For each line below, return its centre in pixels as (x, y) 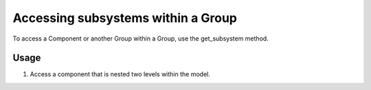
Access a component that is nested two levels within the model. (120, 74)
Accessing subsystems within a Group (125, 18)
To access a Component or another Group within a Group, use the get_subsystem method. (141, 38)
